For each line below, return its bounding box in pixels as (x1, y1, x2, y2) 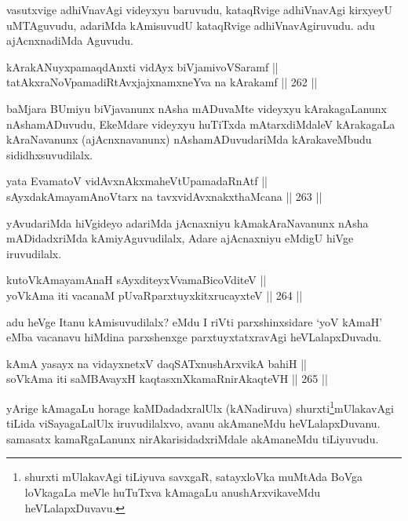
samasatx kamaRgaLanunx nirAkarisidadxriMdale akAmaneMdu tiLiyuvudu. (6, 430, 379, 446)
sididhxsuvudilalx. (6, 146, 93, 162)
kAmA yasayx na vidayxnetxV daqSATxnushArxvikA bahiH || (6, 355, 307, 371)
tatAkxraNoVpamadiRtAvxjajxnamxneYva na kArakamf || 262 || (6, 74, 318, 90)
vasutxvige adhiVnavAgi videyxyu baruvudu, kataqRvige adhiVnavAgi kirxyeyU (6, 2, 393, 17)
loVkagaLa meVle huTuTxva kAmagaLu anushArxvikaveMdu (24, 483, 321, 500)
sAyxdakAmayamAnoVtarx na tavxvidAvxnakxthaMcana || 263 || (6, 188, 322, 204)
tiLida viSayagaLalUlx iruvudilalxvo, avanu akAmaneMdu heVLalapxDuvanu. (6, 415, 381, 432)
